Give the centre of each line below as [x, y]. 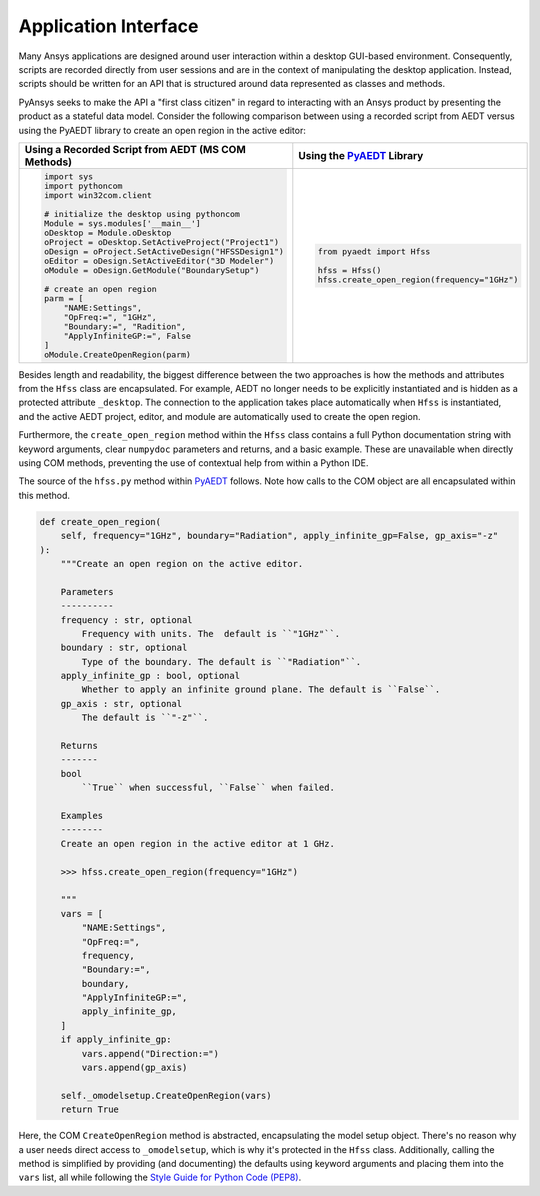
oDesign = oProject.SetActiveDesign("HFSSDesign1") [164, 251]
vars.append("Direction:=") [150, 1053]
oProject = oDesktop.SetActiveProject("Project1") [161, 241]
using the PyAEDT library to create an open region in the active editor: [162, 130]
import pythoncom [83, 185]
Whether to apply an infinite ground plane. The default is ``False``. [261, 689]
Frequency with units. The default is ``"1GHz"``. [211, 633]
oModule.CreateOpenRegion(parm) [117, 354]
